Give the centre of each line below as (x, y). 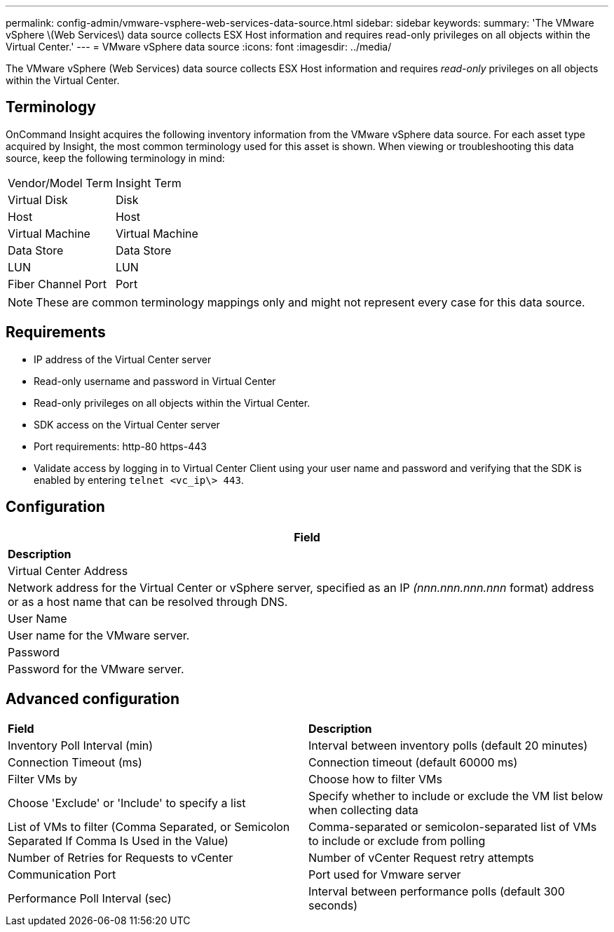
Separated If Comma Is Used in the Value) (118, 841)
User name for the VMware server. (99, 635)
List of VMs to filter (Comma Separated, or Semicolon (149, 827)
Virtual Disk (38, 200)
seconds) (333, 906)
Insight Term (148, 183)
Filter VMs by (43, 779)
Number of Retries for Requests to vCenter (121, 858)
